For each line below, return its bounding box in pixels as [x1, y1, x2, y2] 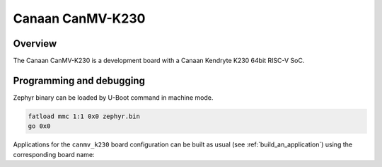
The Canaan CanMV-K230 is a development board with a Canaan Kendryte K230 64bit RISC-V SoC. [13, 57, 305, 65]
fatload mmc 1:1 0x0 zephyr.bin [28, 112, 141, 120]
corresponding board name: [13, 150, 95, 159]
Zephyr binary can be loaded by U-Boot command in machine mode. [13, 93, 214, 102]
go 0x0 [28, 122, 51, 130]
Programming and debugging [13, 74, 145, 86]
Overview [13, 38, 57, 50]
